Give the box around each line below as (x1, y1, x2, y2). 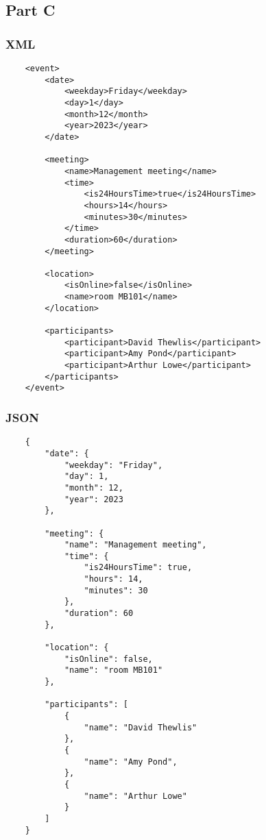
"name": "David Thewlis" (84, 722, 197, 732)
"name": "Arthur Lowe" (84, 791, 187, 801)
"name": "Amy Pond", (84, 756, 178, 767)
